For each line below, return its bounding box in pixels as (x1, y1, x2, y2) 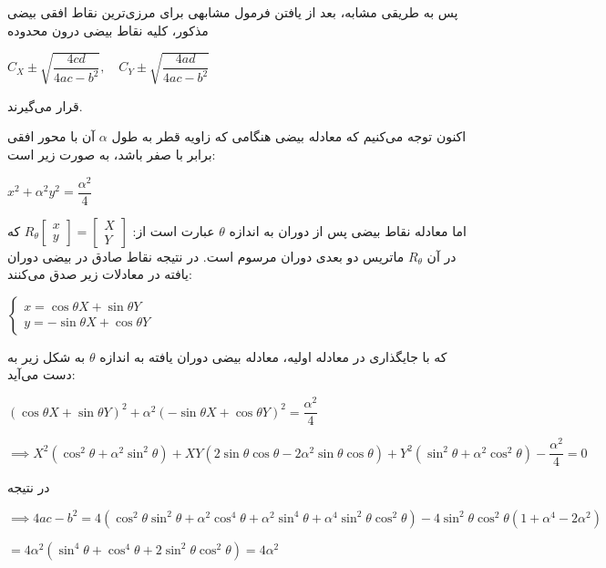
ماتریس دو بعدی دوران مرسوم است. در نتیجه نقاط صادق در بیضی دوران (7, 246, 405, 265)
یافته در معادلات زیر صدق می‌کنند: (7, 264, 192, 284)
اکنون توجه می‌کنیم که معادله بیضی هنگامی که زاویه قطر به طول (111, 127, 467, 146)
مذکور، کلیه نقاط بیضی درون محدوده (7, 20, 209, 39)
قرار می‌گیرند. (7, 96, 83, 115)
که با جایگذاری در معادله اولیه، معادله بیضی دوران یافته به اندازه (99, 346, 447, 366)
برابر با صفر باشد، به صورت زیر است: (7, 144, 216, 163)
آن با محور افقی (7, 127, 96, 146)
